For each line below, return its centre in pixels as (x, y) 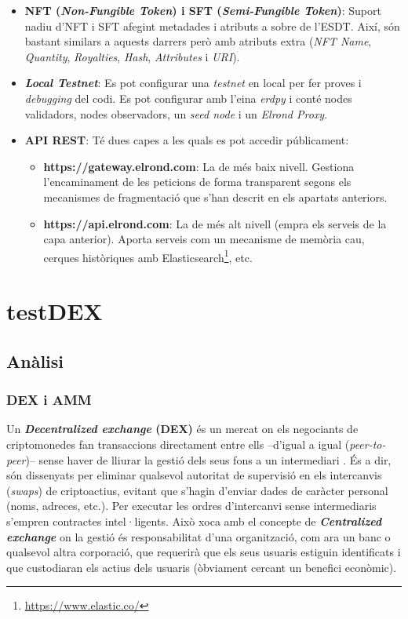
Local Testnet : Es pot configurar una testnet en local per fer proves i (193, 83)
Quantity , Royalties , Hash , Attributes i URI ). (132, 56)
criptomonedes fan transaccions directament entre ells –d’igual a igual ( (178, 444)
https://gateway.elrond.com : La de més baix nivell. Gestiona (199, 166)
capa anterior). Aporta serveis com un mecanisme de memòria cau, (204, 239)
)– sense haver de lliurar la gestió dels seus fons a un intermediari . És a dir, (208, 459)
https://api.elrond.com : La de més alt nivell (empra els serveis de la (215, 223)
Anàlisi (35, 360)
